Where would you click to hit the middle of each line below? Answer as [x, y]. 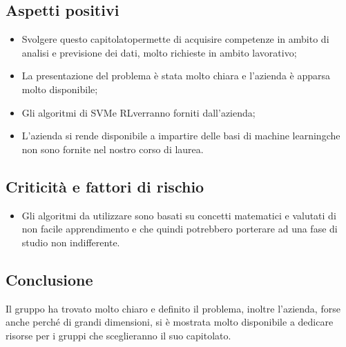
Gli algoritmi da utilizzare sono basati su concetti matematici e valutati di [179, 215]
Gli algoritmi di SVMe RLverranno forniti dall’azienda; [138, 112]
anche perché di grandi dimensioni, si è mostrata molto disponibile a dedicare [170, 322]
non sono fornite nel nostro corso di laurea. [113, 149]
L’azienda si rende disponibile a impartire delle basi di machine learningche [181, 136]
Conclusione [49, 279]
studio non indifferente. [71, 242]
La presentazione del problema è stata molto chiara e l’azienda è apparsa [176, 76]
